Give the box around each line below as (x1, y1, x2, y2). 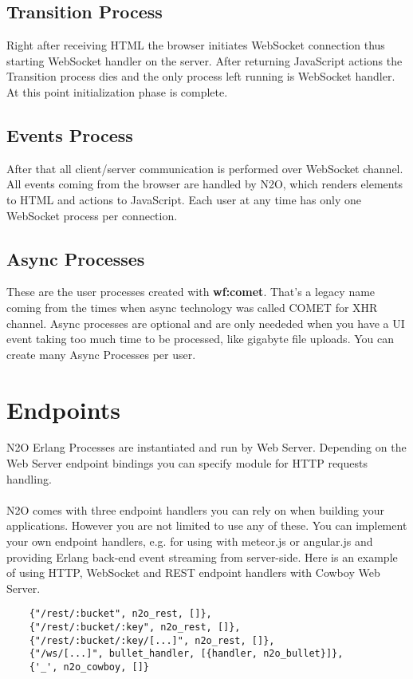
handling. (6, 470, 52, 487)
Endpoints (6, 393, 120, 425)
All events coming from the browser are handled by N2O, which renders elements (6, 176, 403, 192)
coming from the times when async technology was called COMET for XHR (6, 298, 378, 315)
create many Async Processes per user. (6, 345, 196, 362)
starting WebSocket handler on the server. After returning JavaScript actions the (6, 52, 403, 69)
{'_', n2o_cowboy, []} (29, 661, 149, 673)
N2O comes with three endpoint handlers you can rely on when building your (6, 501, 385, 518)
